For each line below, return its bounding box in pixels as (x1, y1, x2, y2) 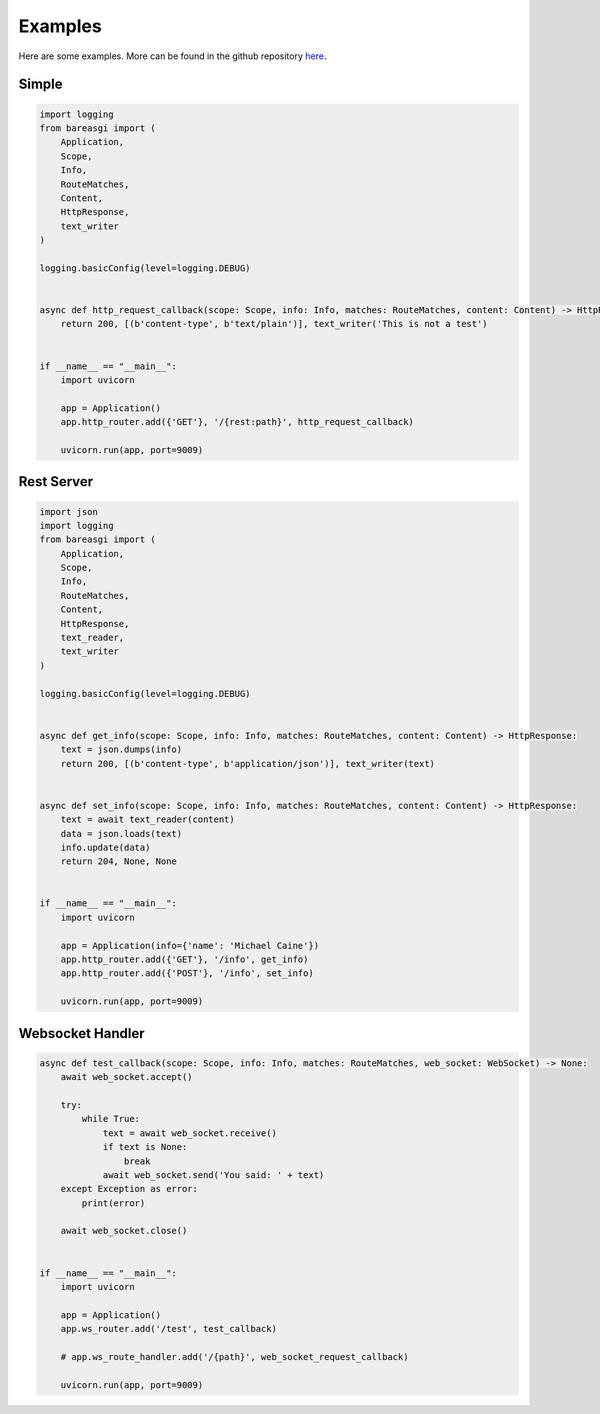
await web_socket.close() (60, 1225, 188, 1237)
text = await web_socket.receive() (102, 1127, 277, 1139)
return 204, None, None (60, 856, 177, 867)
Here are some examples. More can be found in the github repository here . (18, 50, 327, 62)
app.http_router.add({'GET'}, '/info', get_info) (60, 954, 309, 965)
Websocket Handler (18, 1025, 145, 1042)
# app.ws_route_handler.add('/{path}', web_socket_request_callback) (60, 1351, 409, 1362)
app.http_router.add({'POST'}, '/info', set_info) (60, 968, 314, 979)
